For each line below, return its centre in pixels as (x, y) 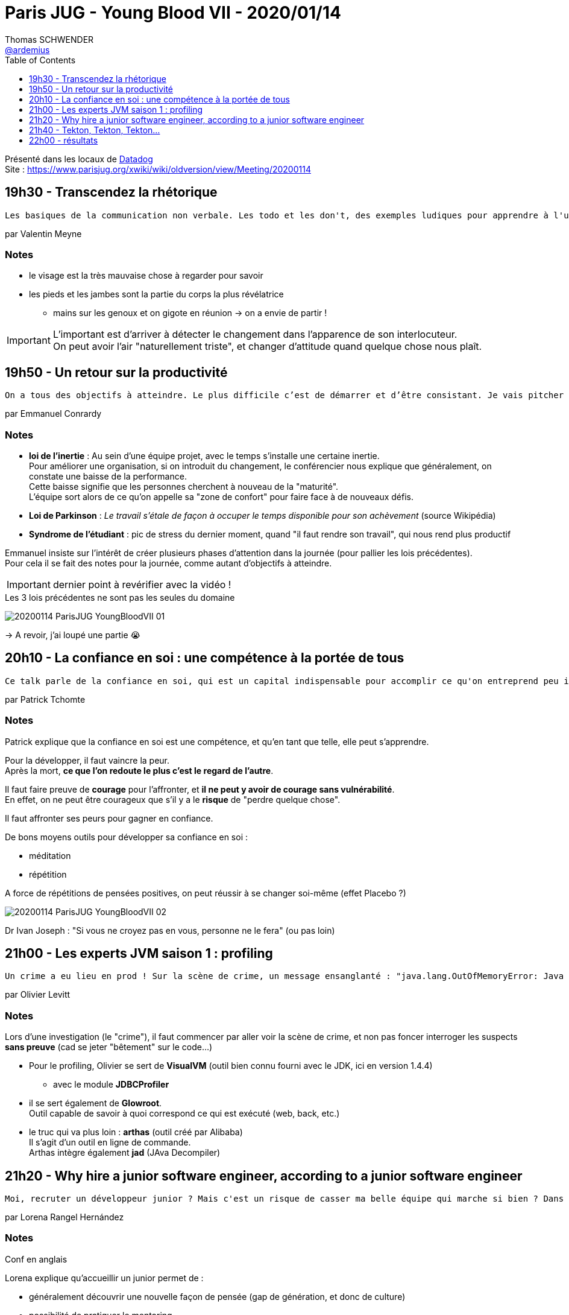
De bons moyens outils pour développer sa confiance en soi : (127, 837)
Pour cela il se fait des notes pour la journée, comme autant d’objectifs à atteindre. (168, 563)
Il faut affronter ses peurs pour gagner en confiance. (109, 818)
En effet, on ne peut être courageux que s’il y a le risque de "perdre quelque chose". (173, 799)
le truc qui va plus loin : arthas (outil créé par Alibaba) (136, 1132)
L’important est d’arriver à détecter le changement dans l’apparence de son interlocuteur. (255, 334)
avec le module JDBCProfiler (111, 1085)
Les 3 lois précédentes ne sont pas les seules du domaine (120, 597)
